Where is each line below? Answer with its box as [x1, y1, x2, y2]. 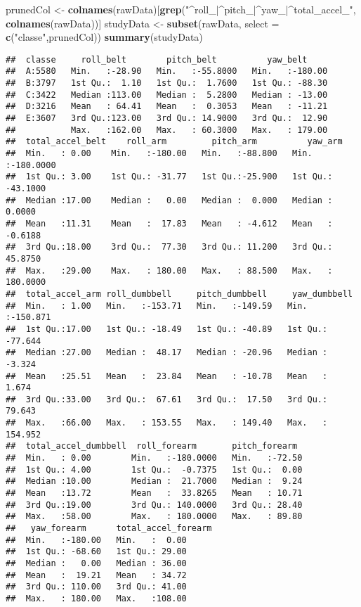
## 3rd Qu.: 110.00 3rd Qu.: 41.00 [6, 582, 187, 592]
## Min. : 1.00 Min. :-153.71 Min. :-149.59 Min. [6, 300, 308, 311]
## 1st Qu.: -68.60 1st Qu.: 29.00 [6, 547, 187, 557]
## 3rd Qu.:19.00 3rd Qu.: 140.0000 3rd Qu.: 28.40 [6, 499, 303, 510]
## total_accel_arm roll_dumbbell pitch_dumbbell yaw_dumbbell [6, 288, 353, 299]
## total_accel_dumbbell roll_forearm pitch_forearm [6, 441, 298, 452]
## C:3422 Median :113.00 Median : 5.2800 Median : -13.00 [6, 89, 328, 100]
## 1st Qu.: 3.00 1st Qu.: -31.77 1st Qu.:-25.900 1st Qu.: [6, 172, 333, 182]
